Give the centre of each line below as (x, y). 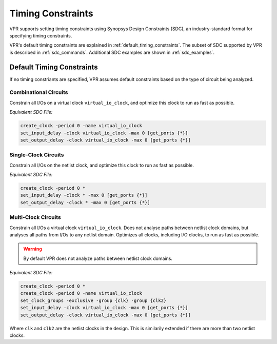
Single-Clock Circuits (37, 155)
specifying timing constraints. (41, 35)
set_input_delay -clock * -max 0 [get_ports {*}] (84, 195)
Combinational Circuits (39, 92)
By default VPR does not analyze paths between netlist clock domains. (98, 258)
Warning (33, 249)
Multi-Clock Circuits (35, 217)
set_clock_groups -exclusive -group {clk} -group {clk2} (93, 300)
